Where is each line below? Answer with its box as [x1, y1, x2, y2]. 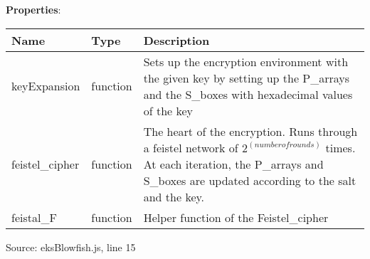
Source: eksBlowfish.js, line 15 [6, 239, 136, 254]
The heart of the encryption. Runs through [143, 122, 358, 139]
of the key [143, 102, 194, 119]
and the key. [143, 188, 205, 205]
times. [325, 139, 356, 156]
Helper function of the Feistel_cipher [143, 208, 329, 226]
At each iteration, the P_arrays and [143, 155, 324, 172]
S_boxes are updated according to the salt [143, 171, 356, 189]
